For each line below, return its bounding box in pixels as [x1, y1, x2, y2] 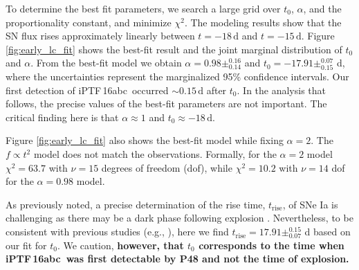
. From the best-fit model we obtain [30, 55, 182, 70]
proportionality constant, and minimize [6, 15, 172, 29]
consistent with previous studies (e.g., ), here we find [6, 224, 229, 239]
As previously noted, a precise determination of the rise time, [6, 197, 266, 211]
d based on [304, 224, 351, 239]
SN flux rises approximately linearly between [6, 28, 195, 43]
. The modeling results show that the [184, 15, 342, 29]
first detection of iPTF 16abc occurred [6, 82, 169, 97]
